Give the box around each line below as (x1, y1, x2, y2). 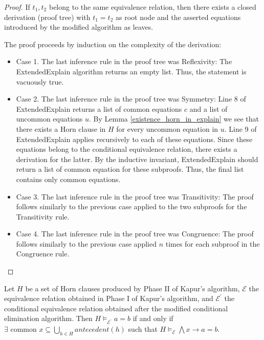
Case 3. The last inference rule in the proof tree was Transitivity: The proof (16, 191, 254, 202)
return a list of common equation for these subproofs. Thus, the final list (16, 164, 244, 174)
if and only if (133, 313, 173, 324)
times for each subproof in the (165, 238, 260, 249)
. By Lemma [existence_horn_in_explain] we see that (89, 113, 259, 124)
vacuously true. (16, 76, 64, 87)
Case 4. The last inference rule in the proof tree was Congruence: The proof (16, 228, 254, 239)
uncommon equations (16, 113, 83, 124)
